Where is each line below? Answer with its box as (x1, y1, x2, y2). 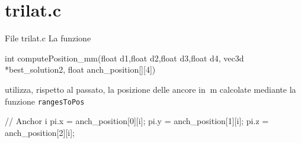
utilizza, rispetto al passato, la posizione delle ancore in (5, 83, 206, 95)
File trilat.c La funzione (5, 32, 91, 44)
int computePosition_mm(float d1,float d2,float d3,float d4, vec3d (5, 51, 244, 64)
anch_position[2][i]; (5, 126, 75, 138)
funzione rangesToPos (5, 95, 85, 107)
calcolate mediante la (219, 83, 296, 95)
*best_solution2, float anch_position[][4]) (5, 63, 156, 76)
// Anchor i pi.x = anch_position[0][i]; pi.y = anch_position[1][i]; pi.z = (5, 115, 269, 127)
